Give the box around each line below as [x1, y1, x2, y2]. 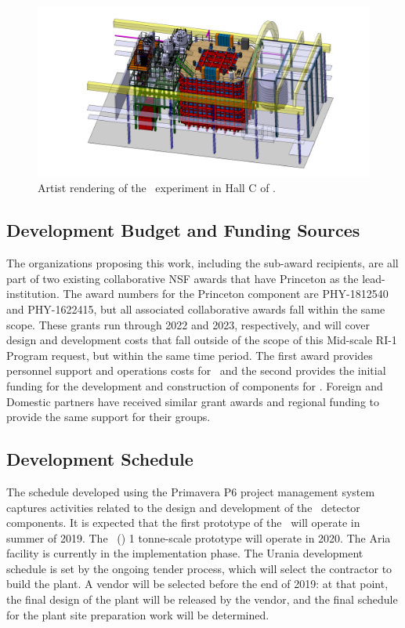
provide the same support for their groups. [6, 408, 211, 425]
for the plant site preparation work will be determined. [6, 606, 269, 623]
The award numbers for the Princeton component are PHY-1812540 [63, 285, 389, 302]
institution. [6, 285, 60, 302]
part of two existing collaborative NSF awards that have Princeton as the [6, 270, 359, 286]
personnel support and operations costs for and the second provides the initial [6, 362, 386, 379]
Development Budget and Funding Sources [6, 218, 360, 242]
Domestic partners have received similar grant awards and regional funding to [6, 393, 379, 409]
